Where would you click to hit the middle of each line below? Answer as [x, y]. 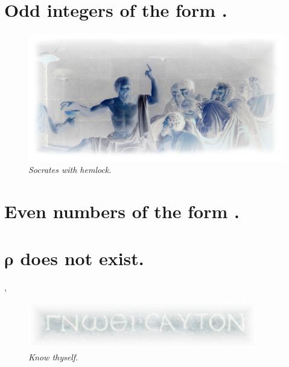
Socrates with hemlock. [70, 169]
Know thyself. [53, 356]
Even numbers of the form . [122, 211]
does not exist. [82, 258]
